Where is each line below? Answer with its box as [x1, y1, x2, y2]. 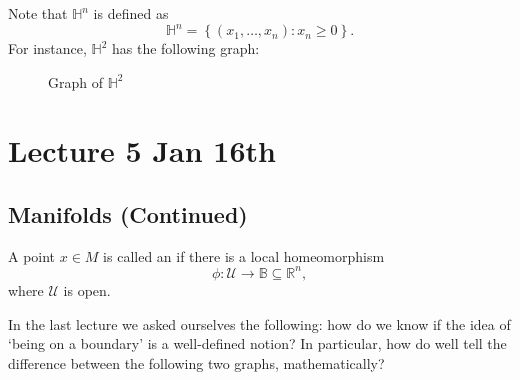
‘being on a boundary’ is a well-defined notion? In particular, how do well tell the [8, 333, 507, 354]
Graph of [48, 71, 103, 92]
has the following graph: [112, 38, 260, 59]
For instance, [8, 38, 87, 59]
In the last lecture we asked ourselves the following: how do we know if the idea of [8, 313, 511, 334]
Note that [8, 3, 68, 23]
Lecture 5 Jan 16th [8, 130, 276, 171]
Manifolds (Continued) [8, 199, 248, 230]
